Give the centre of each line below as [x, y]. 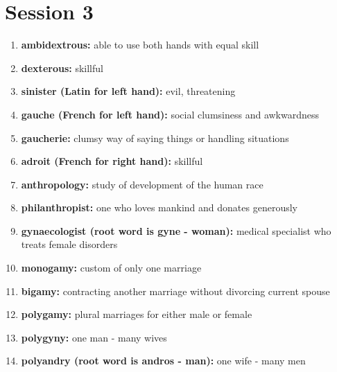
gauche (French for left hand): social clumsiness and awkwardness [170, 114]
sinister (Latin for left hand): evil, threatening [128, 91]
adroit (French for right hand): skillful [112, 161]
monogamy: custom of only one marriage [111, 268]
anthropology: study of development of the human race [142, 184]
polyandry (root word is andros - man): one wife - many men [163, 361]
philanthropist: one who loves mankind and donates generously [159, 207]
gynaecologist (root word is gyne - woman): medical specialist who [176, 230]
